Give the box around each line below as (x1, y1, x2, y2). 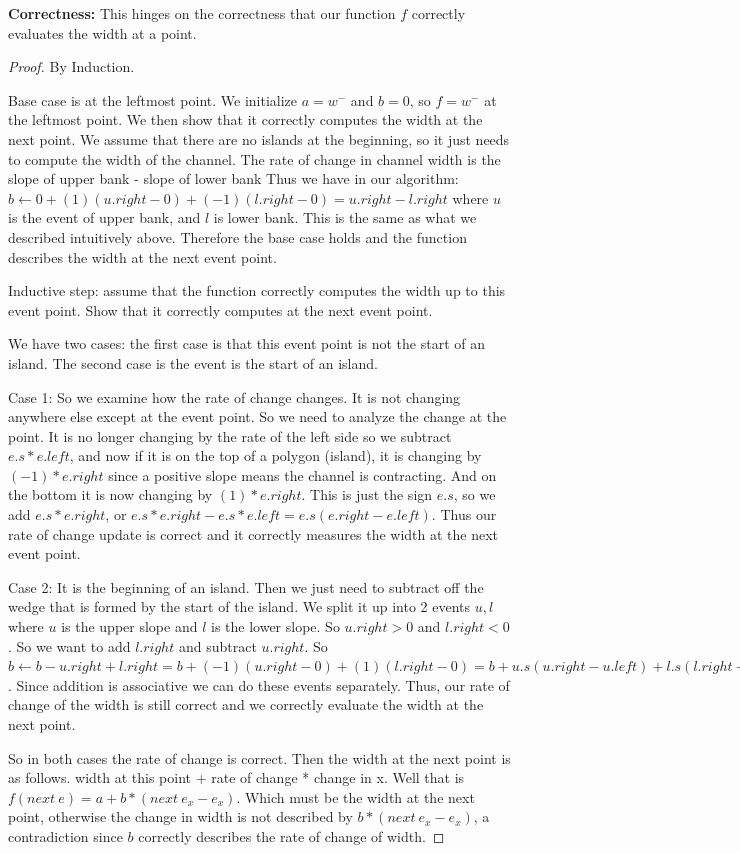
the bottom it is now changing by (8, 484, 213, 505)
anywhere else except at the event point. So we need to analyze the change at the (8, 406, 507, 427)
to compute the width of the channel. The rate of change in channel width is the (8, 148, 501, 169)
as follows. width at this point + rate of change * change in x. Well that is (8, 767, 465, 788)
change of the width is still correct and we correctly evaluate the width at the (8, 694, 484, 715)
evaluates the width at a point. (8, 22, 197, 43)
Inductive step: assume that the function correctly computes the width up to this (8, 280, 506, 301)
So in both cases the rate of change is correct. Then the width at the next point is (8, 747, 511, 768)
